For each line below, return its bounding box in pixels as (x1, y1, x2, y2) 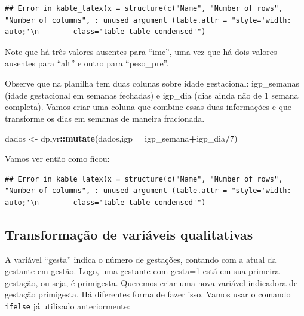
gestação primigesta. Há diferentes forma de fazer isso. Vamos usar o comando (5, 288, 291, 300)
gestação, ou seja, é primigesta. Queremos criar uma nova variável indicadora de (5, 276, 298, 289)
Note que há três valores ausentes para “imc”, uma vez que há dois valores (5, 45, 277, 57)
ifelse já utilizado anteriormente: (5, 299, 130, 312)
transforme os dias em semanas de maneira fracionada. (5, 112, 205, 124)
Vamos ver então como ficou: (5, 152, 110, 164)
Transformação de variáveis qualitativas (5, 225, 253, 243)
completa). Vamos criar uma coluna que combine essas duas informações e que (5, 100, 292, 113)
